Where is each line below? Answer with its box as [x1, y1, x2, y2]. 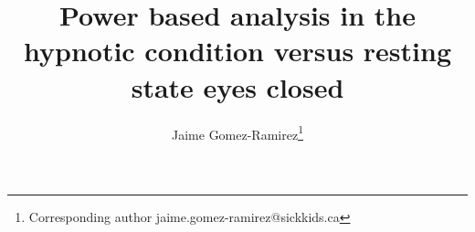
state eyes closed [131, 68, 344, 105]
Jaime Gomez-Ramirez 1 [172, 121, 303, 143]
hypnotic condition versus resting [24, 32, 451, 69]
